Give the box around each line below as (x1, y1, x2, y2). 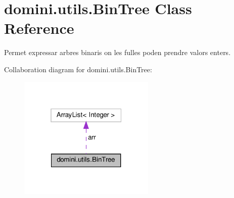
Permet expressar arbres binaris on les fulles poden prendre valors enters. (4, 47, 231, 58)
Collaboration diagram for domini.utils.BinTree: (4, 64, 152, 74)
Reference (4, 18, 74, 38)
